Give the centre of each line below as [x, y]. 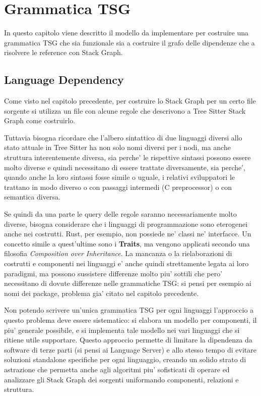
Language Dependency [64, 80]
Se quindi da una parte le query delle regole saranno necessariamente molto [120, 214]
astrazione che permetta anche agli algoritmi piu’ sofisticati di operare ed [117, 369]
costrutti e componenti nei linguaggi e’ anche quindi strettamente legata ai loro [126, 263]
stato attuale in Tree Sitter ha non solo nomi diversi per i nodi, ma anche [117, 147]
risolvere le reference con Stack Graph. [63, 52]
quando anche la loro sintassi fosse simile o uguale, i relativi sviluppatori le [119, 177]
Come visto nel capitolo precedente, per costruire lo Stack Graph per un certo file [130, 101]
